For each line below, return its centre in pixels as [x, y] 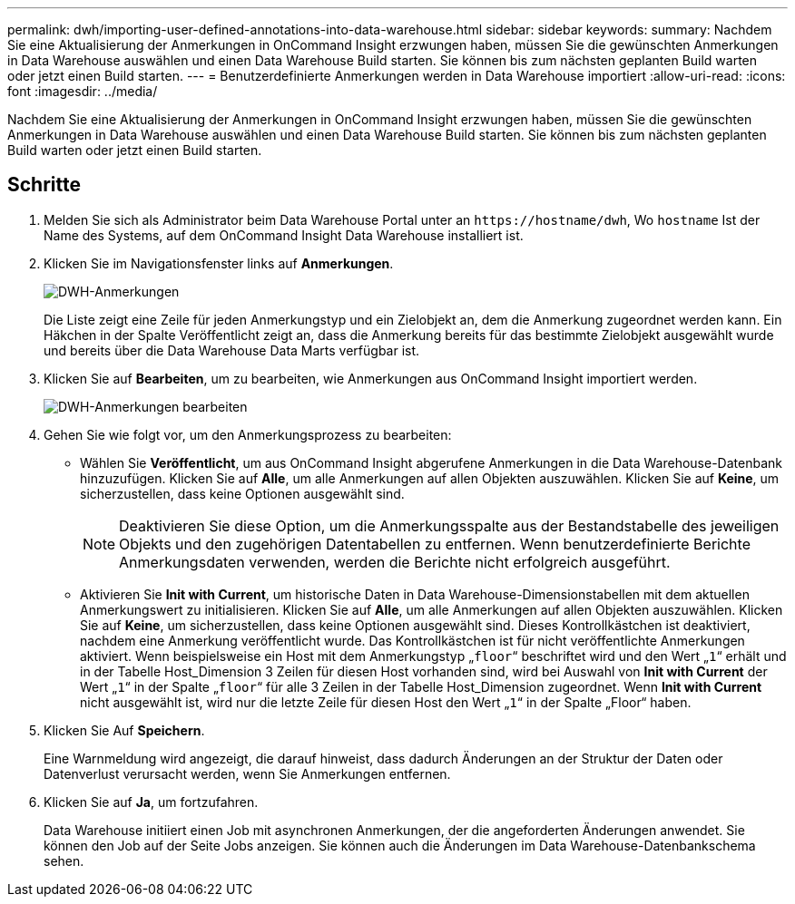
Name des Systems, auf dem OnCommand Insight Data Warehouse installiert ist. [284, 235]
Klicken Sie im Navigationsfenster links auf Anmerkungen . [219, 263]
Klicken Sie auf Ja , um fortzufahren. [151, 802]
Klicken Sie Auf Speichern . [124, 730]
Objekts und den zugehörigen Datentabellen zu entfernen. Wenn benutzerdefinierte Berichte [435, 544]
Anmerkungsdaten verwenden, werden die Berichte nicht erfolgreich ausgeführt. [395, 562]
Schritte [44, 185]
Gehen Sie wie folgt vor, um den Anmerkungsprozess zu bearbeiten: [248, 434]
